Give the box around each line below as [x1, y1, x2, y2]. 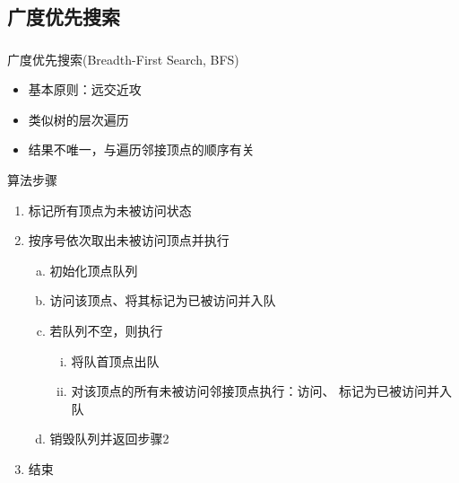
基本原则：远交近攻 [28, 80, 142, 99]
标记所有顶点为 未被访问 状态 [28, 200, 192, 219]
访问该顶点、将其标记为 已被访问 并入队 [49, 291, 276, 310]
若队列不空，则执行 [49, 321, 163, 340]
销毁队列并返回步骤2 [49, 429, 169, 448]
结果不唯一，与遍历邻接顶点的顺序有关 [28, 140, 255, 159]
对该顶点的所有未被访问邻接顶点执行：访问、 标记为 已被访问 [71, 382, 428, 400]
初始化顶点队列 [49, 260, 138, 279]
